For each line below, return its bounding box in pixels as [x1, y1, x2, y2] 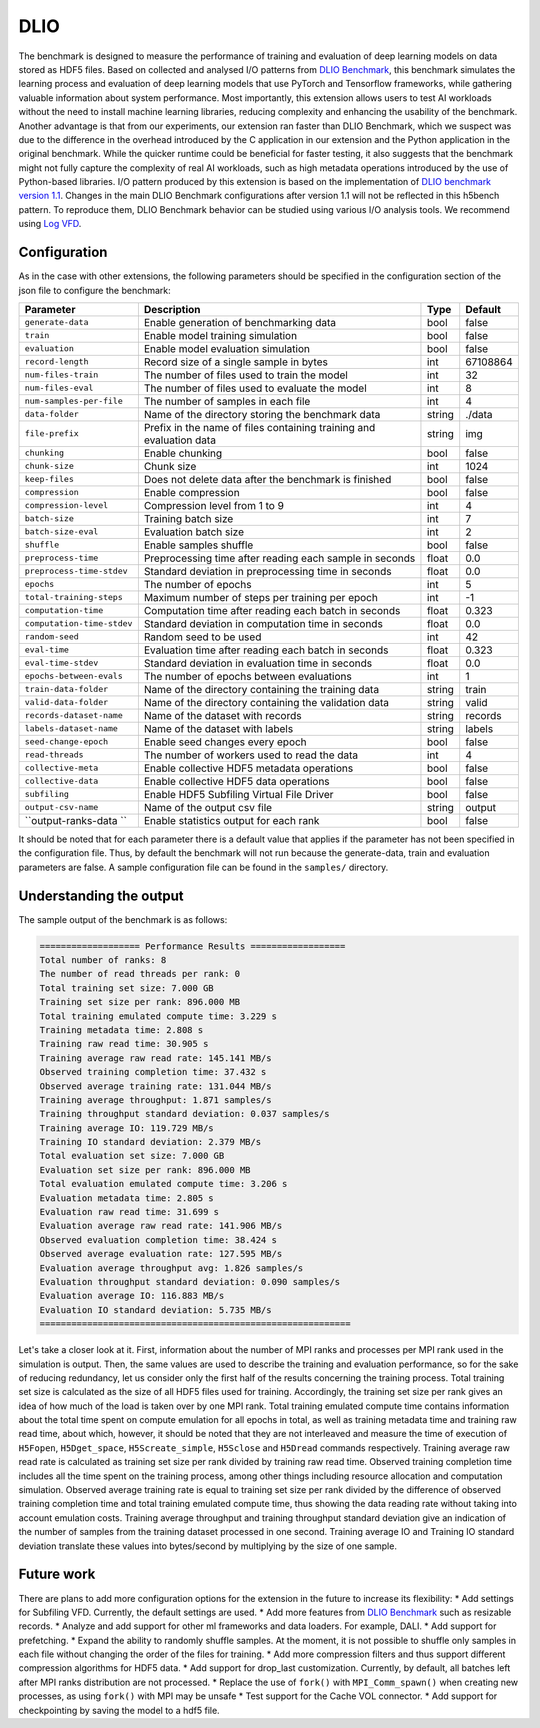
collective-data [24, 776, 99, 787]
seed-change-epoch [24, 736, 109, 747]
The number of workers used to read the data [143, 748, 359, 762]
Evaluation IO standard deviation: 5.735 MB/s [39, 1304, 272, 1315]
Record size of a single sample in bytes [143, 355, 329, 369]
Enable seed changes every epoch [143, 735, 307, 749]
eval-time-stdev [24, 658, 99, 669]
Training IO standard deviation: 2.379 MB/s [39, 1136, 262, 1148]
